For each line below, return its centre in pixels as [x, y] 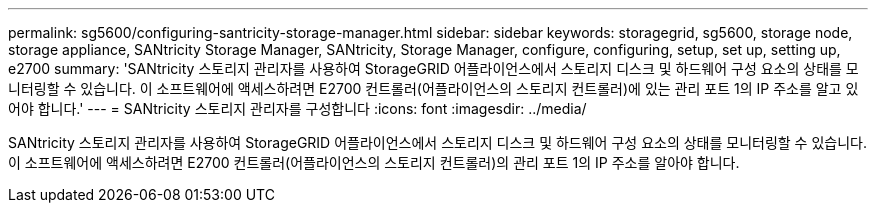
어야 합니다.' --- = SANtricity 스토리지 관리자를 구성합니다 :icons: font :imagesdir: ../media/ [297, 108]
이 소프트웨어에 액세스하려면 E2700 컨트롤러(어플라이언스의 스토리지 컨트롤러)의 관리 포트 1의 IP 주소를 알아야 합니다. [374, 162]
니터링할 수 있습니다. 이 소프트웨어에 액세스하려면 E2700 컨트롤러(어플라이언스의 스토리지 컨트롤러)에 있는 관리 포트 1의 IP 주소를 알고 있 [433, 88]
